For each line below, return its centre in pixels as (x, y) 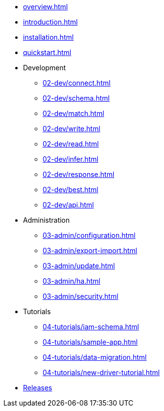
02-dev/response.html (79, 174)
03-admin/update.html (79, 266)
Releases (38, 388)
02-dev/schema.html (76, 98)
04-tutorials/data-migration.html (95, 357)
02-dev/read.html (71, 144)
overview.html (46, 7)
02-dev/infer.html (70, 159)
